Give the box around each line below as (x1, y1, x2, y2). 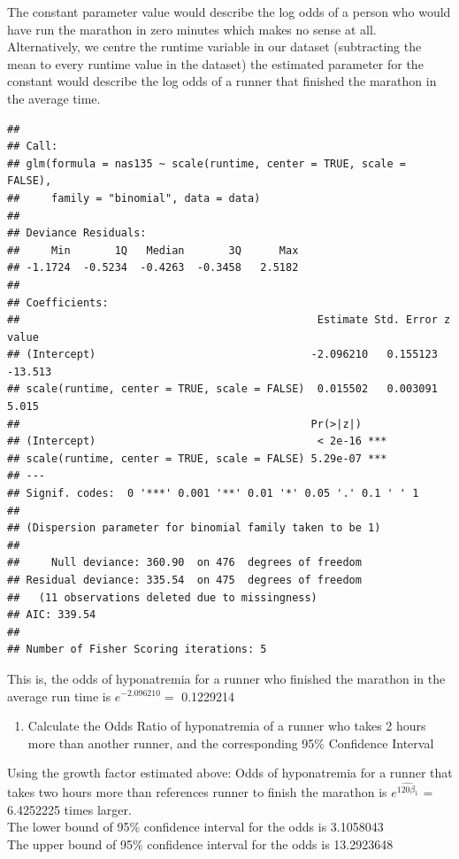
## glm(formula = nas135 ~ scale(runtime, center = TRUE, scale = (7, 157, 407, 170)
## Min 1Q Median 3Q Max (7, 244, 299, 257)
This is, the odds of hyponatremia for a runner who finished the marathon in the (7, 669, 446, 687)
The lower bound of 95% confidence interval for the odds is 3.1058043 (7, 817, 384, 836)
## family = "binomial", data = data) (7, 191, 261, 205)
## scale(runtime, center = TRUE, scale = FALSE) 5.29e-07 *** (7, 452, 387, 465)
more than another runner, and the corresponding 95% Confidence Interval (27, 733, 434, 752)
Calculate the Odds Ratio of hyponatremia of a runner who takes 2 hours (27, 716, 426, 735)
